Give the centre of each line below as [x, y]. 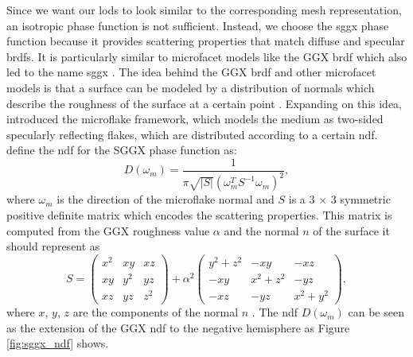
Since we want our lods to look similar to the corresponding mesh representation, [204, 10]
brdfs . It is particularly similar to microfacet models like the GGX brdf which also [207, 56]
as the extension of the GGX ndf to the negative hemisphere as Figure [178, 327]
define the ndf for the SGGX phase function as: [122, 150]
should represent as [53, 246]
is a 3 [302, 199]
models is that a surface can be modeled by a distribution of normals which [191, 87]
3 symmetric [360, 199]
